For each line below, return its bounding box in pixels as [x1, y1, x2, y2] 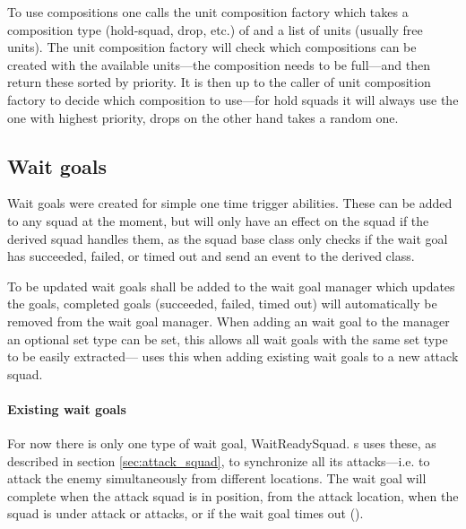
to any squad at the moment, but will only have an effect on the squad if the [7, 211, 429, 230]
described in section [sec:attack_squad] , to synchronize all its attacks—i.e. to [7, 451, 430, 470]
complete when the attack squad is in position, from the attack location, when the [7, 486, 459, 505]
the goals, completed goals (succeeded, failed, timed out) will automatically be [7, 294, 437, 313]
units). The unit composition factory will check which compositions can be [7, 38, 417, 56]
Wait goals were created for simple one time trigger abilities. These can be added [7, 194, 453, 212]
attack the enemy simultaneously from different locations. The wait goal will [7, 469, 427, 488]
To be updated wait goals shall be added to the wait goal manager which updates [7, 276, 455, 295]
